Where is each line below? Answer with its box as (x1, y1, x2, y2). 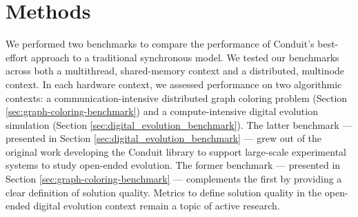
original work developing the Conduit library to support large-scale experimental (6, 144, 346, 158)
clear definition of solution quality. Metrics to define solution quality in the (6, 185, 322, 199)
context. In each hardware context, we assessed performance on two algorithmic (6, 76, 342, 91)
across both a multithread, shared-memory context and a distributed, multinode (6, 63, 344, 78)
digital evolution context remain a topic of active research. (33, 198, 280, 213)
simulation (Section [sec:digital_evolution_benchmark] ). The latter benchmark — (6, 117, 352, 132)
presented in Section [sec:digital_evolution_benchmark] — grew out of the (6, 131, 322, 145)
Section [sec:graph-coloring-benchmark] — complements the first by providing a (6, 172, 342, 186)
